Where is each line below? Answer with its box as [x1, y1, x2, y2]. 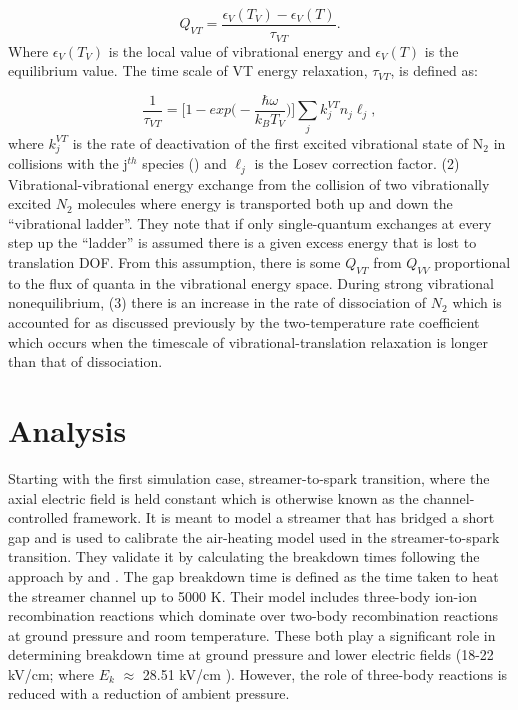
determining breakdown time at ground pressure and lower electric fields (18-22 [8, 644, 494, 665]
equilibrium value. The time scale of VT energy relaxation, [8, 60, 368, 81]
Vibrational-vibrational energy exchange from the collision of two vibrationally [8, 173, 490, 194]
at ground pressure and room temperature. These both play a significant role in [8, 624, 496, 645]
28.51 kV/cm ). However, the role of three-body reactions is [142, 663, 508, 684]
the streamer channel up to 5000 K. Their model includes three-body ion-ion [8, 585, 477, 606]
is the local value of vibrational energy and [108, 40, 371, 61]
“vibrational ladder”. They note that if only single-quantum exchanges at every [8, 212, 492, 233]
